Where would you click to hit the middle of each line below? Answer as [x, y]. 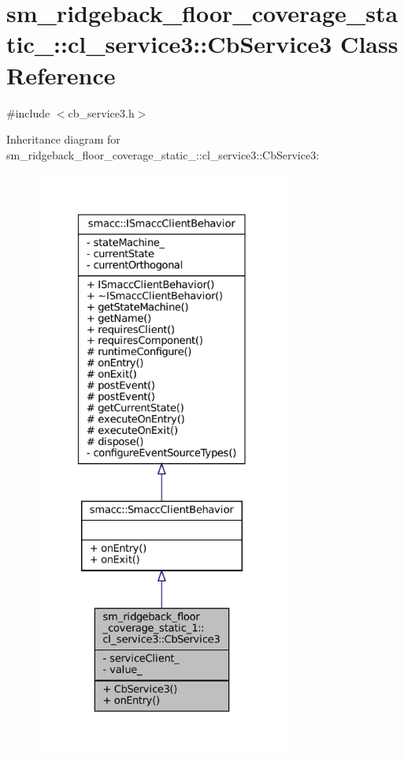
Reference [61, 75]
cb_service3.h [101, 112]
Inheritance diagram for [63, 139]
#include [28, 112]
